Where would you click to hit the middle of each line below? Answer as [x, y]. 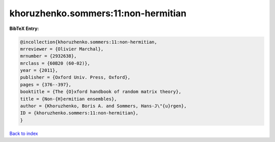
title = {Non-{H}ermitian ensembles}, [68, 99]
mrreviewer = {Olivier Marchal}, [62, 49]
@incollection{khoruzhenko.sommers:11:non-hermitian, [89, 42]
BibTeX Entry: [24, 29]
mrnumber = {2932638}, [48, 56]
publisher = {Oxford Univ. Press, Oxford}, [75, 77]
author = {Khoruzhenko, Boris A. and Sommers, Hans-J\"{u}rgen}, [103, 106]
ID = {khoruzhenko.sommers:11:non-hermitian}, [79, 113]
